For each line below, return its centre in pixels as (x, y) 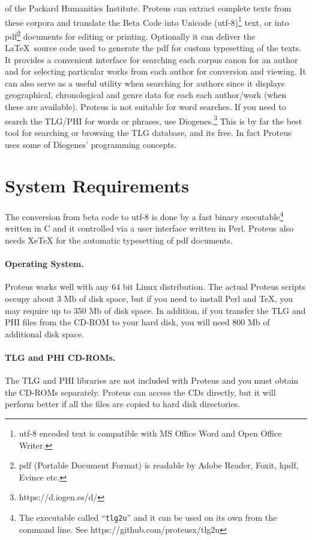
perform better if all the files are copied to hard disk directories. (123, 404)
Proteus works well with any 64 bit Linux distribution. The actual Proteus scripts (155, 287)
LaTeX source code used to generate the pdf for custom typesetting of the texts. (153, 48)
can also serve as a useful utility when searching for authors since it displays (145, 83)
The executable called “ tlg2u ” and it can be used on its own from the (148, 517)
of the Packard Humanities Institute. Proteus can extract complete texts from (148, 8)
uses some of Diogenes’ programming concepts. (91, 144)
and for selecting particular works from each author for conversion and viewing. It (155, 71)
